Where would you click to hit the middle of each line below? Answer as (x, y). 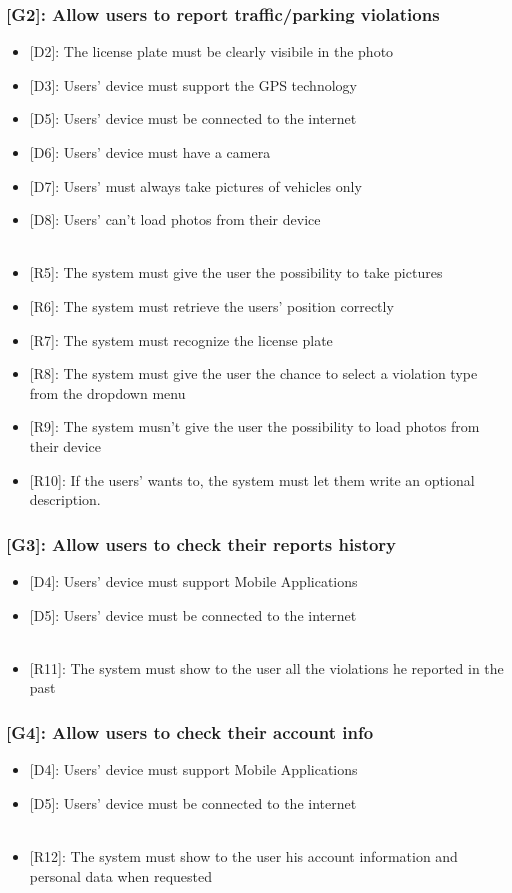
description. (65, 499)
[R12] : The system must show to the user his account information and (243, 855)
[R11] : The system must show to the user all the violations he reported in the (266, 667)
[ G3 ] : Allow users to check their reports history (201, 543)
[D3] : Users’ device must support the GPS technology (193, 84)
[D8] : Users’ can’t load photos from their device (175, 219)
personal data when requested (121, 875)
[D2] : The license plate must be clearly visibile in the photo (211, 51)
